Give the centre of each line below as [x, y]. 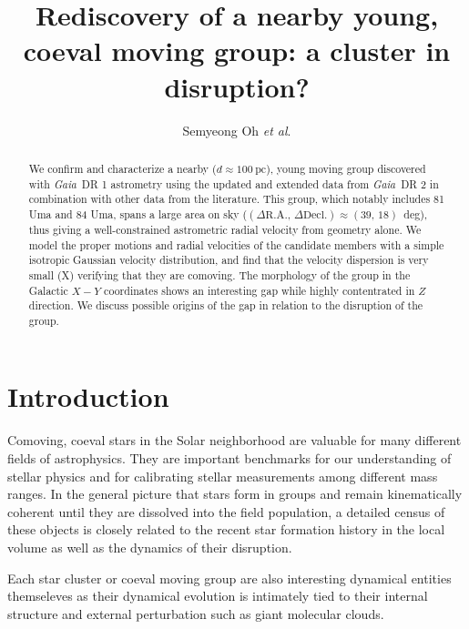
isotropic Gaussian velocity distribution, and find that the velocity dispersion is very [229, 260]
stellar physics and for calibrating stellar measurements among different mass [223, 476]
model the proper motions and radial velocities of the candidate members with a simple [236, 244]
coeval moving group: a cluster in [237, 51]
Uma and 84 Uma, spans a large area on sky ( [138, 213]
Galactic [48, 290]
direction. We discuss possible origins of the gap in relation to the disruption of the [226, 305]
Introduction [88, 396]
